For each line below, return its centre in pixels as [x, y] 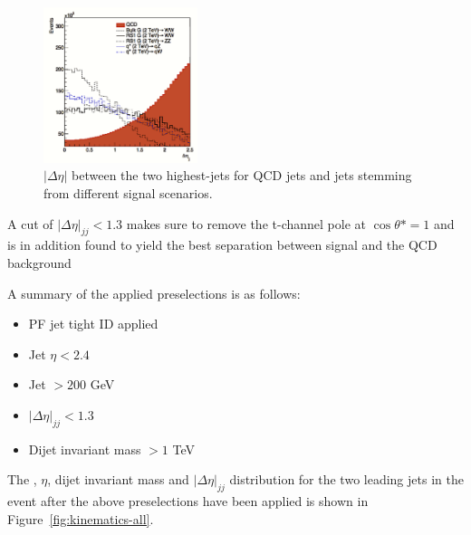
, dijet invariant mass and [118, 479]
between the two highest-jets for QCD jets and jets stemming [242, 175]
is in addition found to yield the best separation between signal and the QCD [222, 245]
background [39, 263]
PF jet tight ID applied [93, 324]
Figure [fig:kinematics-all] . [81, 518]
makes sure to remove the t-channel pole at [246, 223]
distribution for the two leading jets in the [346, 479]
